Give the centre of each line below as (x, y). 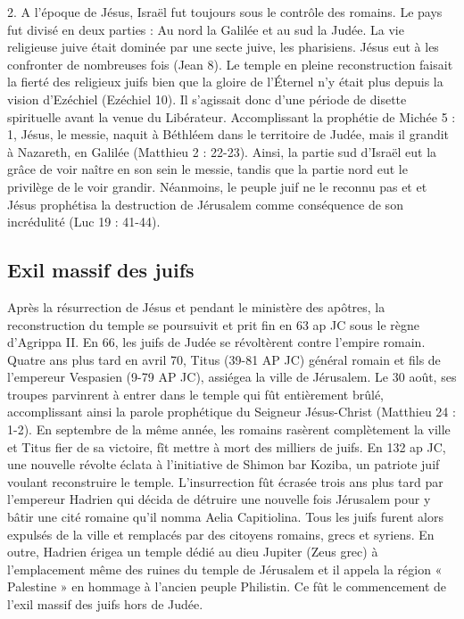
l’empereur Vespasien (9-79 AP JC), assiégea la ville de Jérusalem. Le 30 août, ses (232, 377)
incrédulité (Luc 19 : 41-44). (84, 222)
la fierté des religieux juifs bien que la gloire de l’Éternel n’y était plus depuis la (225, 82)
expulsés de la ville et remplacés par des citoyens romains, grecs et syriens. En (221, 534)
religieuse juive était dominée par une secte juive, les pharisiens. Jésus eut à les (223, 47)
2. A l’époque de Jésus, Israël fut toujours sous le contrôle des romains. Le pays (225, 12)
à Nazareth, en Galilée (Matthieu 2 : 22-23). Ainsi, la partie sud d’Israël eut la (222, 151)
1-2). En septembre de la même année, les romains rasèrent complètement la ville (229, 429)
